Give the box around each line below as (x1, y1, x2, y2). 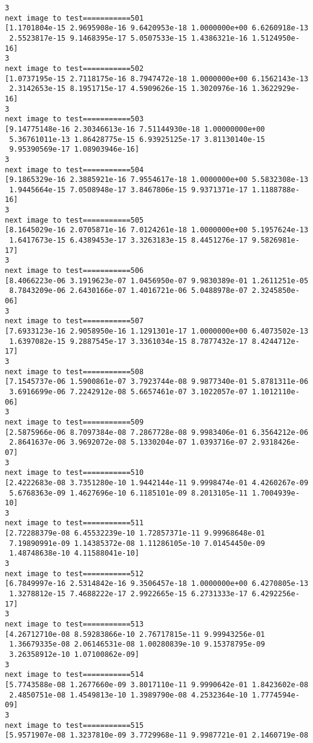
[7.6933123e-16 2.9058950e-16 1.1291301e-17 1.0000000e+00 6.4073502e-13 (5, 327, 309, 335)
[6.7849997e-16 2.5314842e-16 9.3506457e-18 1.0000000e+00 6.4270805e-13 (5, 579, 309, 588)
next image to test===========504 (5, 165, 144, 174)
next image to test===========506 (5, 266, 144, 275)
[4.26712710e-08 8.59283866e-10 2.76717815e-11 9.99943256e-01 (5, 630, 265, 639)
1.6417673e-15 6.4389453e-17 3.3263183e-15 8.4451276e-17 (9, 236, 248, 245)
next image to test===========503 (5, 115, 144, 124)
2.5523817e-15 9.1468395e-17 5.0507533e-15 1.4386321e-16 (9, 33, 248, 42)
